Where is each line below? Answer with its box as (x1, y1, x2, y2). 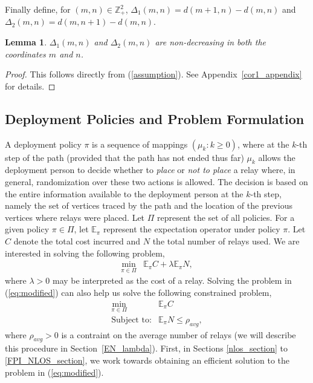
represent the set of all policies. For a (157, 211, 295, 223)
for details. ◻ (5, 79, 56, 92)
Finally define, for (5, 3, 71, 15)
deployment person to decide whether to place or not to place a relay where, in (5, 163, 295, 176)
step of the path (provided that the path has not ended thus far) (5, 151, 244, 163)
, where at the (237, 137, 289, 150)
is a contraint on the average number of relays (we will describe (61, 328, 296, 341)
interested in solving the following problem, (5, 246, 165, 259)
